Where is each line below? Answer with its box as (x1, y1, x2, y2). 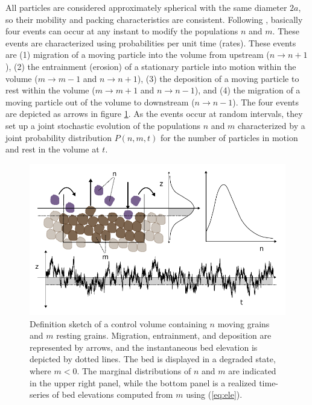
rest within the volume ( (5, 84, 95, 96)
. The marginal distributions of (77, 365, 191, 377)
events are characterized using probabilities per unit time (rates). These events (5, 36, 296, 49)
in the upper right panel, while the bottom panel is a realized (30, 376, 256, 389)
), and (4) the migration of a (194, 84, 301, 96)
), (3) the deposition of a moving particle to (137, 72, 299, 84)
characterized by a (238, 119, 305, 131)
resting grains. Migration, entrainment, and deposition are (56, 329, 272, 342)
